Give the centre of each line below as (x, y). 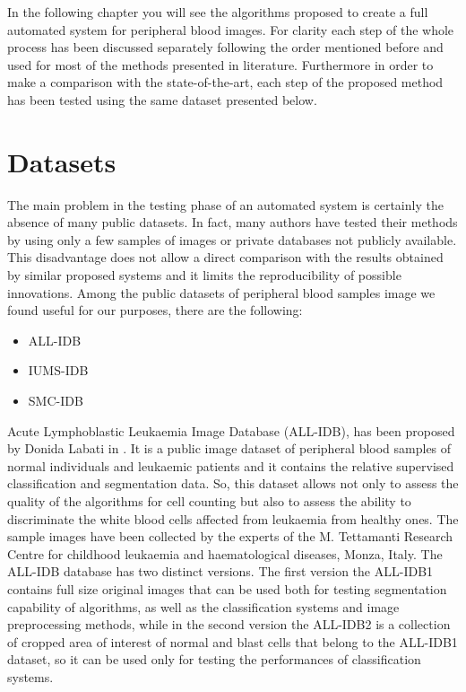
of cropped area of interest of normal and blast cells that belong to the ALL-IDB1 (233, 641)
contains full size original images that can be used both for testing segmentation (227, 588)
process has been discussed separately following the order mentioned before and (225, 47)
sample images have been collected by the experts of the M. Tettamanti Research (230, 536)
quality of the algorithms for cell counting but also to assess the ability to (209, 501)
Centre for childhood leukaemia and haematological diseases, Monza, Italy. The (225, 553)
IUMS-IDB (58, 370)
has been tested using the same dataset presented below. (162, 99)
